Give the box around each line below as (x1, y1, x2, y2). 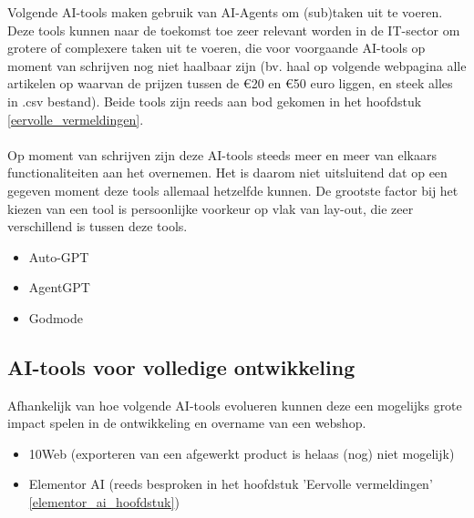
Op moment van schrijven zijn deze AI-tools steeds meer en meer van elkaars (7, 145, 438, 164)
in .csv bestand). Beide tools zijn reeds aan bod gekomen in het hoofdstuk (7, 91, 422, 110)
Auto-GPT (28, 247, 89, 266)
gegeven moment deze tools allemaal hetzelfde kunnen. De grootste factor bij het (7, 180, 459, 199)
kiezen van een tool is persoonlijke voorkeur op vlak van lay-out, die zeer (7, 198, 414, 218)
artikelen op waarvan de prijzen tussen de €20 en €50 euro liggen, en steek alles (7, 74, 453, 93)
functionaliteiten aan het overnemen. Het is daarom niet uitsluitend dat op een (7, 163, 448, 182)
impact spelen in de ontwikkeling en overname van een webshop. (7, 413, 366, 432)
